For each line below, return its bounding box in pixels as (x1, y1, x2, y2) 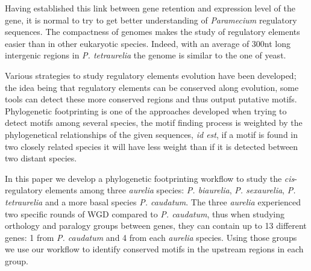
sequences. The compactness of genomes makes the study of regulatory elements (5, 25, 300, 38)
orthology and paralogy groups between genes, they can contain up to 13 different (5, 219, 307, 232)
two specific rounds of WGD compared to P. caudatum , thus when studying (5, 207, 284, 220)
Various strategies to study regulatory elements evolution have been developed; (5, 69, 297, 81)
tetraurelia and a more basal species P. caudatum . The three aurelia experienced (5, 195, 301, 208)
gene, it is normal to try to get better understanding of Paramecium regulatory (5, 13, 297, 26)
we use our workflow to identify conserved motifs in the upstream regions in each (5, 243, 304, 255)
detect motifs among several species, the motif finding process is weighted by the (5, 116, 303, 129)
